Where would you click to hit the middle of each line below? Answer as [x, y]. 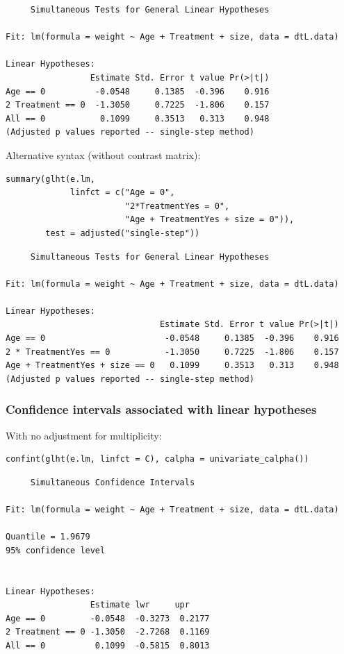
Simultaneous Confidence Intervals [113, 482]
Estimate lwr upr [140, 605]
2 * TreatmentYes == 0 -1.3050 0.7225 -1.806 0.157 [172, 352]
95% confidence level [56, 550]
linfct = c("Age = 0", [123, 193]
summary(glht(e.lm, [50, 179]
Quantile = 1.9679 [48, 537]
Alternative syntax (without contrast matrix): [103, 154]
